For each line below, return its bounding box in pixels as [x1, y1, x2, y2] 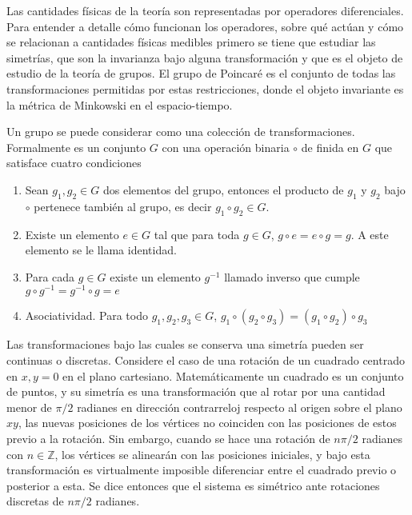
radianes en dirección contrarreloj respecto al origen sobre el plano [77, 398, 402, 415]
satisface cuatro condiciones [6, 154, 142, 171]
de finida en [301, 138, 359, 155]
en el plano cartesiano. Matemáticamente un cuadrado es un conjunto [62, 367, 404, 384]
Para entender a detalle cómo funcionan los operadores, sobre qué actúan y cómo [6, 18, 404, 34]
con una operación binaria [162, 138, 290, 155]
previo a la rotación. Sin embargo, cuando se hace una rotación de [6, 429, 330, 446]
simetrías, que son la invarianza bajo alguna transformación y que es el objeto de [6, 49, 403, 66]
